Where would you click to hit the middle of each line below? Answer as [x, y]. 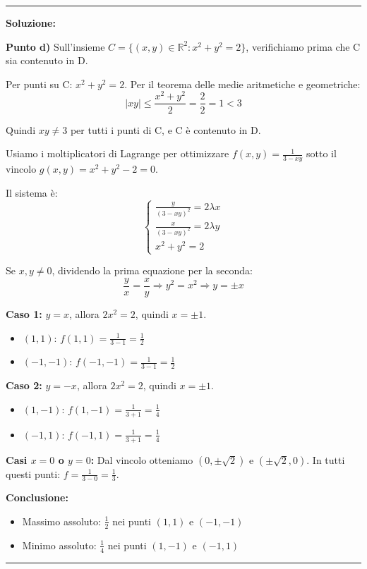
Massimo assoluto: [61, 521]
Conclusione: [37, 497]
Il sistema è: [32, 192]
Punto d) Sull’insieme [55, 46]
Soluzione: [31, 23]
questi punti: [33, 473]
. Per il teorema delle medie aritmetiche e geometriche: [242, 84]
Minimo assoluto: [59, 545]
